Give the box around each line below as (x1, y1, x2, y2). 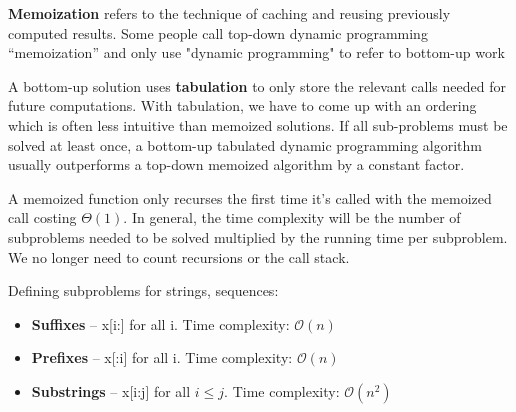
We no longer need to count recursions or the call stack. (8, 246, 350, 267)
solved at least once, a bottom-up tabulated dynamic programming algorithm (8, 134, 482, 155)
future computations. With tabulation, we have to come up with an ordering (8, 95, 477, 116)
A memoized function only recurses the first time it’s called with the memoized (8, 187, 492, 208)
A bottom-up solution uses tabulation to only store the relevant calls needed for (8, 75, 506, 96)
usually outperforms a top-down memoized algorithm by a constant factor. (8, 154, 465, 175)
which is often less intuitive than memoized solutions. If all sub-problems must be (8, 114, 508, 135)
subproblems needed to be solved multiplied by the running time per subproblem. (8, 226, 508, 247)
